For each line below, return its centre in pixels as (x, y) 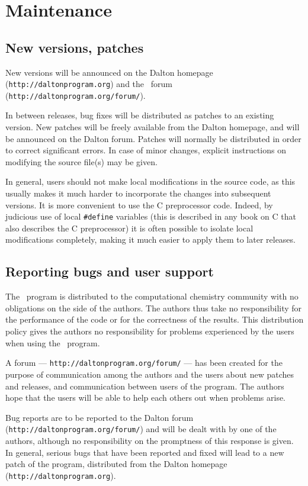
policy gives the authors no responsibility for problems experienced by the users (150, 331)
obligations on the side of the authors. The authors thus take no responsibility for (154, 308)
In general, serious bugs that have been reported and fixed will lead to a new (145, 452)
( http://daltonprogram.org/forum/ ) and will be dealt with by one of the (141, 429)
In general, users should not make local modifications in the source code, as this (150, 181)
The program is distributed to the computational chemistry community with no (152, 296)
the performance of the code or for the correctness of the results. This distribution (155, 319)
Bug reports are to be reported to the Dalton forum (100, 417)
